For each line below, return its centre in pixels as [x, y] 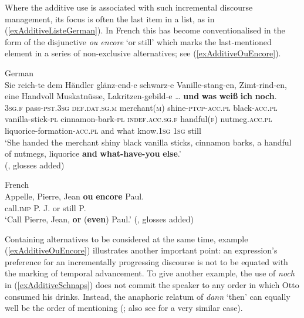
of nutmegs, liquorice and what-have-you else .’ [93, 153]
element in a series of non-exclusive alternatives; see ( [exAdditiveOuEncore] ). [143, 53]
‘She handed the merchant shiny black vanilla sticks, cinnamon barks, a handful [148, 142]
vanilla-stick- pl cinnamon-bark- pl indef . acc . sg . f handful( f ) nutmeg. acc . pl [139, 119]
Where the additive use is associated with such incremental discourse [129, 7]
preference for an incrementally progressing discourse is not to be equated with [146, 261]
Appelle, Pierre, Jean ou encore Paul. [75, 196]
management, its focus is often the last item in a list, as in [110, 18]
